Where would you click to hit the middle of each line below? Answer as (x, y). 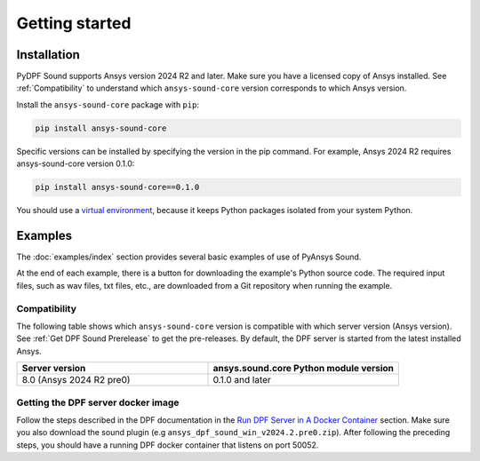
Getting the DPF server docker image (98, 402)
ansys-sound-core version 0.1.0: (76, 163)
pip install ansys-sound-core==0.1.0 (117, 187)
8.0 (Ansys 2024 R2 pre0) (76, 380)
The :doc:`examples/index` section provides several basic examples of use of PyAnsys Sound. (189, 257)
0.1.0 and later (242, 380)
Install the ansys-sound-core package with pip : (108, 104)
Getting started (74, 23)
